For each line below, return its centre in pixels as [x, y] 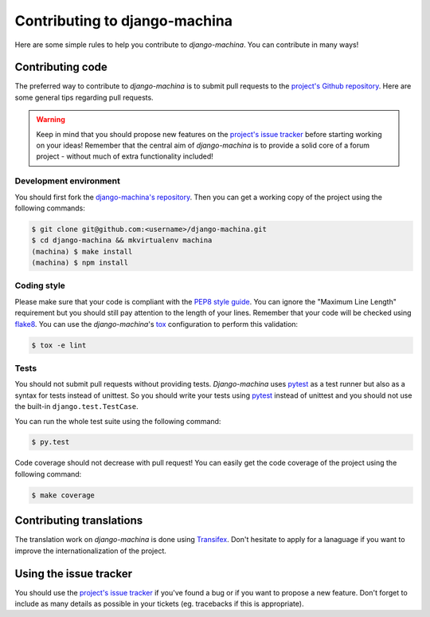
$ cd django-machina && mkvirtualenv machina [122, 240]
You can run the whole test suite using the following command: [118, 421]
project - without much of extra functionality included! [125, 156]
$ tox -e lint [59, 345]
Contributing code [61, 67]
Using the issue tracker [74, 574]
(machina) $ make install [82, 252]
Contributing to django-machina [124, 21]
